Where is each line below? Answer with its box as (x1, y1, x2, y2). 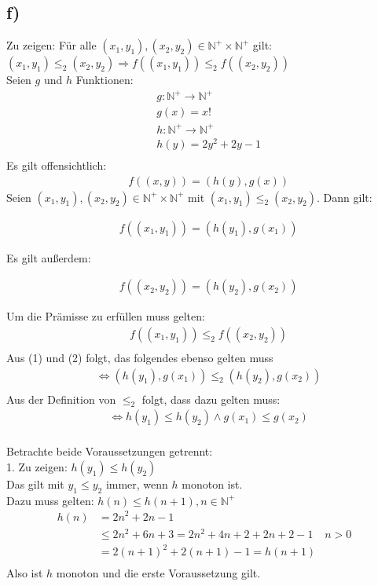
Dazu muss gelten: (6, 492, 94, 508)
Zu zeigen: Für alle (6, 37, 97, 53)
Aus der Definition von (6, 390, 116, 407)
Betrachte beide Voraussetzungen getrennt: (6, 443, 213, 460)
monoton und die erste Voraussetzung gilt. (56, 565, 261, 581)
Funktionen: (75, 71, 134, 88)
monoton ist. (182, 476, 243, 493)
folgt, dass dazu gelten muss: (141, 390, 281, 407)
